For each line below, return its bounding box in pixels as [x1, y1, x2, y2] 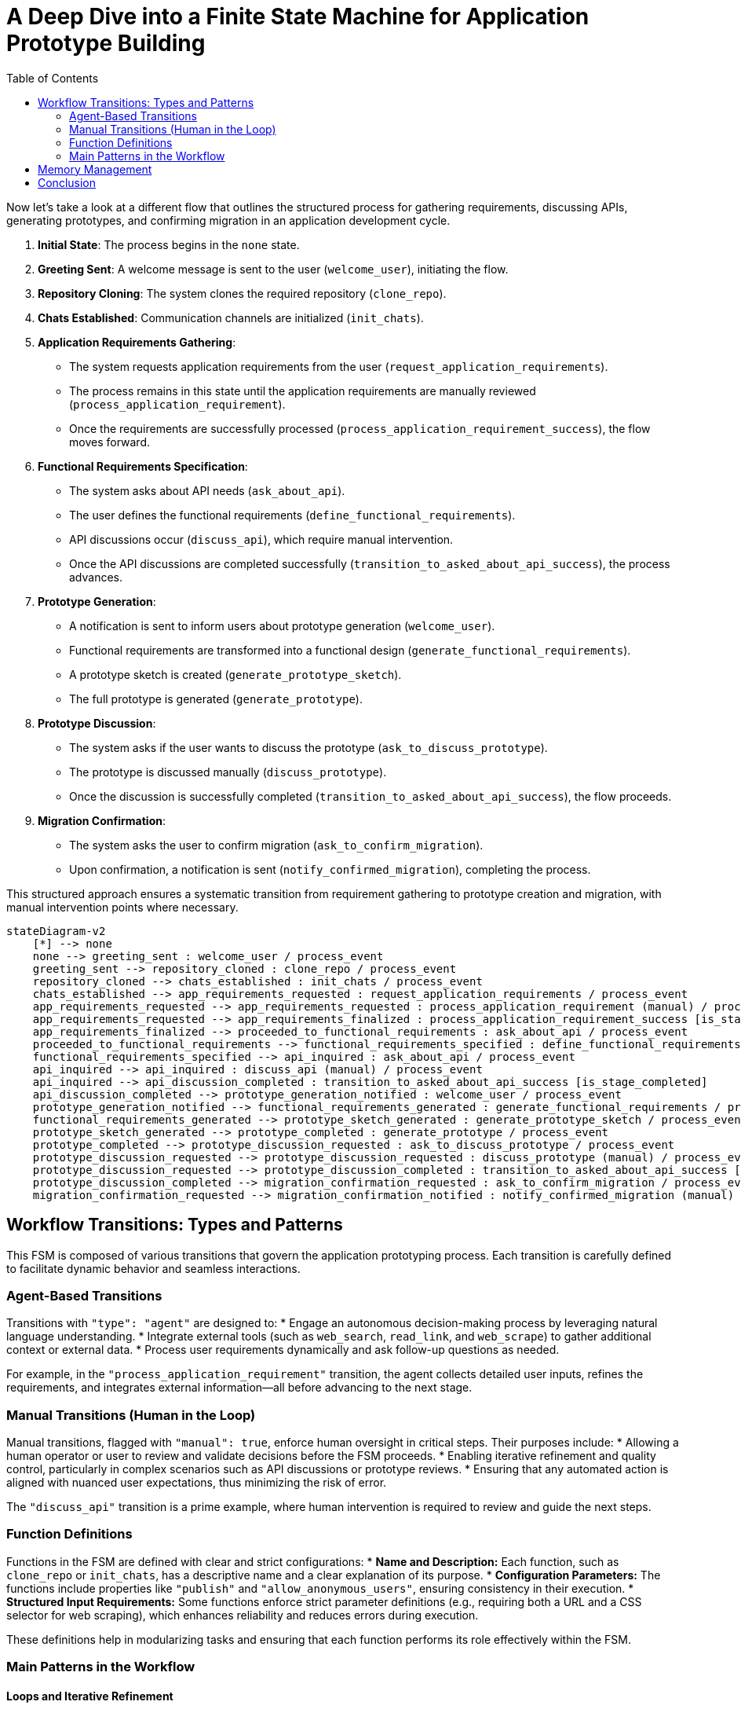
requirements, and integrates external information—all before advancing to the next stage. [6, 1381, 473, 1395]
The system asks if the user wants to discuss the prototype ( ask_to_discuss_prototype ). [69, 740, 548, 754]
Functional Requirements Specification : [38, 459, 248, 473]
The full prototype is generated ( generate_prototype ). [69, 691, 363, 706]
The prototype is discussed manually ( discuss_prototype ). [69, 765, 387, 779]
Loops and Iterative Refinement [6, 1689, 173, 1703]
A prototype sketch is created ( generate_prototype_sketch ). [69, 667, 402, 681]
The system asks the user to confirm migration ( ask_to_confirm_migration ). [69, 838, 484, 852]
